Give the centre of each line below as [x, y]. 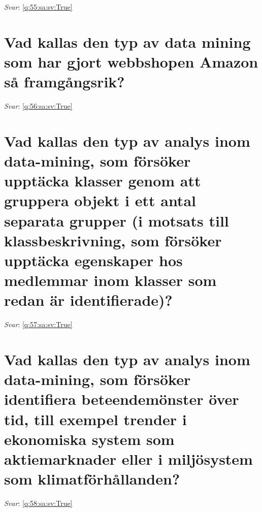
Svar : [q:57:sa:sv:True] [38, 324]
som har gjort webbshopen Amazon [131, 61]
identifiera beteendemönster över [122, 399]
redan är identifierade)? [88, 300]
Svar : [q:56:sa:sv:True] [38, 106]
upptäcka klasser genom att [103, 181]
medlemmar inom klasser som [110, 280]
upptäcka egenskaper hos [93, 260]
